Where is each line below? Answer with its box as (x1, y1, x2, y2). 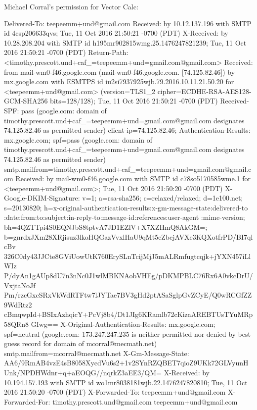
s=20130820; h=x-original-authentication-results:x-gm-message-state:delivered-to (4, 202, 248, 212)
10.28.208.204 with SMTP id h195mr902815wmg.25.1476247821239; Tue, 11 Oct (4, 37, 247, 48)
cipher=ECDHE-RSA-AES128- (157, 86, 252, 96)
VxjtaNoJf (4, 280, 36, 290)
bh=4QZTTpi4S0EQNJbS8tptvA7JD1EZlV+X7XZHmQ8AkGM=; (4, 222, 208, 232)
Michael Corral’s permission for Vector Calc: (4, 1, 138, 11)
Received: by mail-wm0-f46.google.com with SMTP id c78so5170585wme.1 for (15, 173, 251, 184)
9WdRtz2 (4, 299, 32, 309)
